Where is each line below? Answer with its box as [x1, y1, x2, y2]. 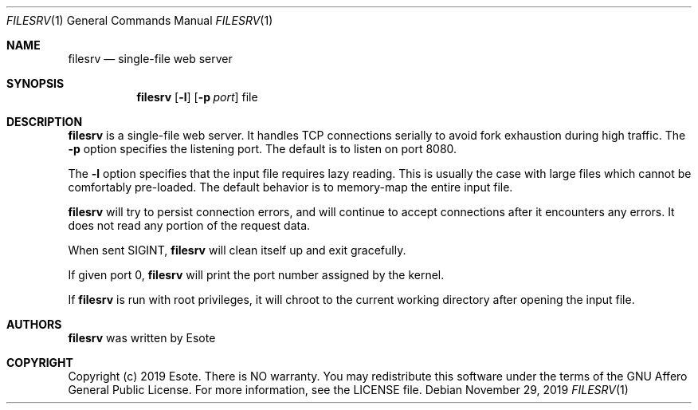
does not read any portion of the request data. [68, 219, 311, 232]
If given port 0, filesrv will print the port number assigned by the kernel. [68, 268, 445, 282]
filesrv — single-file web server [68, 52, 233, 65]
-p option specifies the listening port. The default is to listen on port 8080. [68, 142, 457, 156]
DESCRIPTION [6, 115, 83, 128]
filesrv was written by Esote [68, 331, 216, 345]
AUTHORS [6, 317, 62, 331]
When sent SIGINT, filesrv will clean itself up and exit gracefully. [68, 243, 406, 257]
